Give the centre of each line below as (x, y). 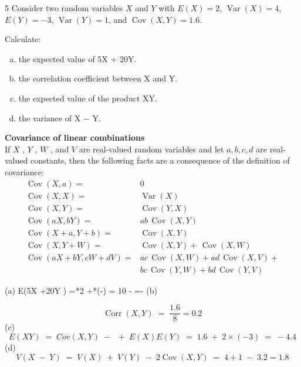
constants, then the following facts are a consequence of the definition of (160, 160)
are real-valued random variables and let (151, 149)
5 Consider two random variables (64, 8)
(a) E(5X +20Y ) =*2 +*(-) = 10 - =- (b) (81, 290)
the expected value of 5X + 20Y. (77, 58)
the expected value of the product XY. (88, 98)
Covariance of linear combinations (75, 137)
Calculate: (23, 39)
